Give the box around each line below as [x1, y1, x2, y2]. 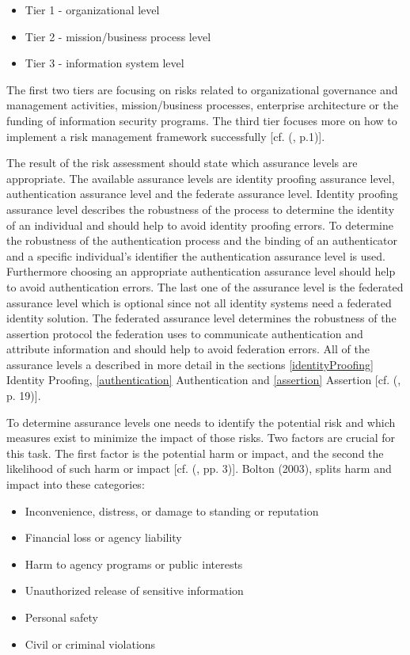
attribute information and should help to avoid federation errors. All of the [6, 341, 370, 357]
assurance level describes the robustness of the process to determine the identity [6, 200, 395, 217]
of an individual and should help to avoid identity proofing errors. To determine [6, 216, 393, 233]
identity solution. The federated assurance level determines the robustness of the [6, 310, 397, 326]
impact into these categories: [6, 476, 145, 493]
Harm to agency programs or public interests [25, 555, 243, 572]
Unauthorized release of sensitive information [25, 582, 244, 599]
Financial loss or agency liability [25, 529, 182, 546]
